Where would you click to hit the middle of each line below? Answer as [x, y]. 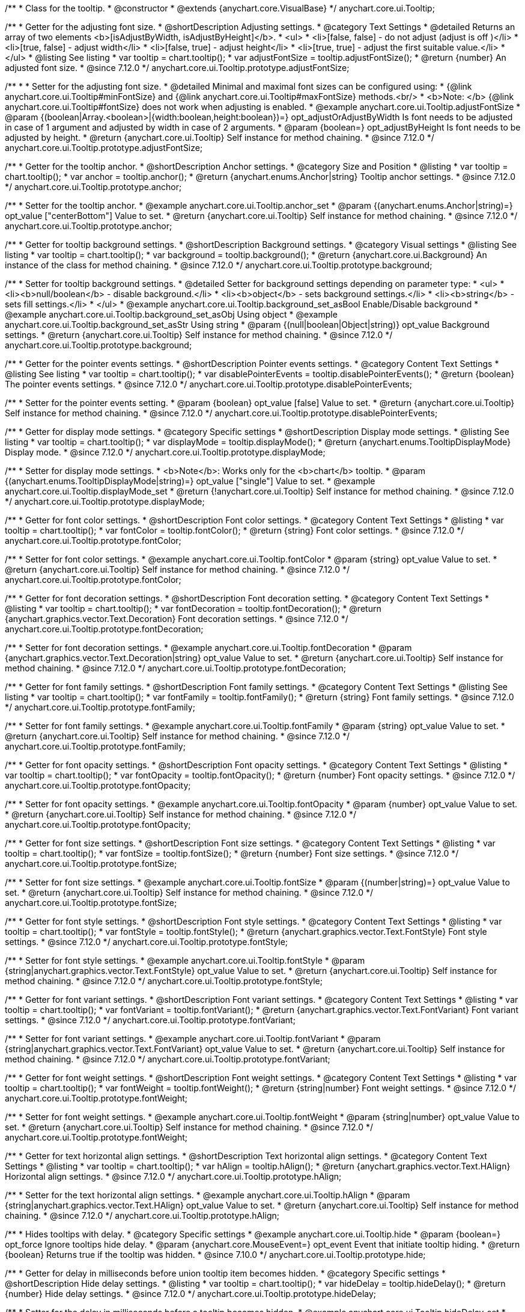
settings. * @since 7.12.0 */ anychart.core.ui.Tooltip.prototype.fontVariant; [150, 1020]
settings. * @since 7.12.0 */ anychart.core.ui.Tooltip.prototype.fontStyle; [147, 942]
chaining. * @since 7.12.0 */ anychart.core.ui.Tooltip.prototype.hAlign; [142, 1215]
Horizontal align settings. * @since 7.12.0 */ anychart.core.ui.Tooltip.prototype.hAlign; [173, 1176]
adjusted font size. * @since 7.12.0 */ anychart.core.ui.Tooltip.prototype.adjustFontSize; [177, 68]
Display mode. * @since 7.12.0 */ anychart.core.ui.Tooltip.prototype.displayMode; [165, 452]
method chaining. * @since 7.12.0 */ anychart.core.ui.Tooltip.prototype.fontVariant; [168, 1059]
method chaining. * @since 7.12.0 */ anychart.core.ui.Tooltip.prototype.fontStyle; [164, 981]
